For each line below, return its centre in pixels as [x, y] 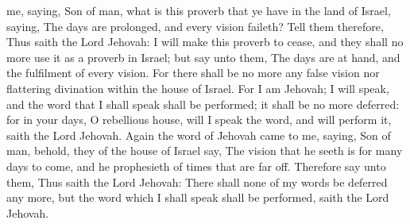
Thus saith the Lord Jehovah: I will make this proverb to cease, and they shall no [205, 42]
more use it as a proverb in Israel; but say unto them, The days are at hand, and [203, 57]
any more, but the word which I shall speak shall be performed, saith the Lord [198, 197]
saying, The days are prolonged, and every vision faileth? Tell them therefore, [195, 26]
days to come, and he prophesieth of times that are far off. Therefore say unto [196, 166]
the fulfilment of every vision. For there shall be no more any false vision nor [193, 73]
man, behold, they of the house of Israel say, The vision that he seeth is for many [205, 151]
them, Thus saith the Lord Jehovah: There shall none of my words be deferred [197, 182]
